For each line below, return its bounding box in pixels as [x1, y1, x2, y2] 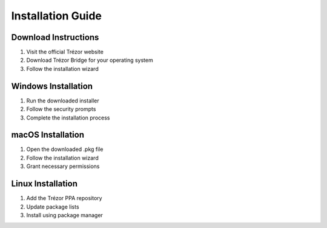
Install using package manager [26, 211, 103, 218]
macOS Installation [11, 130, 85, 140]
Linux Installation [11, 179, 78, 189]
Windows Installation [11, 81, 93, 91]
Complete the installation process [26, 114, 110, 121]
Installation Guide [11, 9, 102, 22]
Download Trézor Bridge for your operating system [26, 56, 154, 64]
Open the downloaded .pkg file [26, 146, 104, 153]
